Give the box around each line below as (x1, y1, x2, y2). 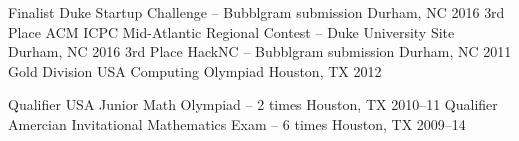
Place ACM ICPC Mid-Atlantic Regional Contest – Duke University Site (8, 21, 455, 42)
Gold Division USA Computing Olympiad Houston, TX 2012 (8, 60, 382, 81)
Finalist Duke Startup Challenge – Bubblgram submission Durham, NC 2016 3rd (8, 2, 505, 22)
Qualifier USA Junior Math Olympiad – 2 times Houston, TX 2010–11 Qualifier (8, 94, 498, 115)
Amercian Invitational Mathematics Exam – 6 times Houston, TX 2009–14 (8, 113, 466, 134)
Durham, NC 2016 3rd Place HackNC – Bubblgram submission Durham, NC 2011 (8, 41, 512, 62)
